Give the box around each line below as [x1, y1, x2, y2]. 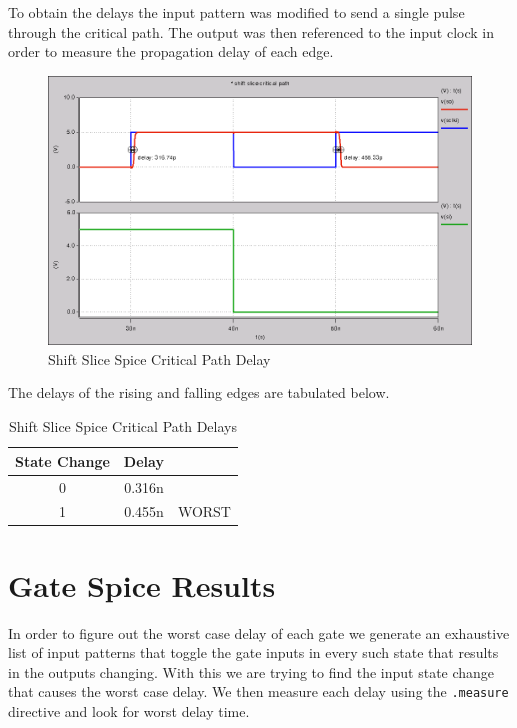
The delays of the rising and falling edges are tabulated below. [8, 382, 390, 403]
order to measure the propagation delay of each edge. [8, 41, 334, 62]
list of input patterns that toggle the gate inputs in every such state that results [8, 642, 499, 663]
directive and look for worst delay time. [8, 701, 250, 721]
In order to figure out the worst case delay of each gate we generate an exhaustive [8, 622, 510, 643]
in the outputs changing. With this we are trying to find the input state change [8, 661, 495, 682]
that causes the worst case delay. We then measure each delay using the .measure [8, 681, 509, 702]
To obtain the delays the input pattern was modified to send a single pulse [8, 2, 465, 22]
